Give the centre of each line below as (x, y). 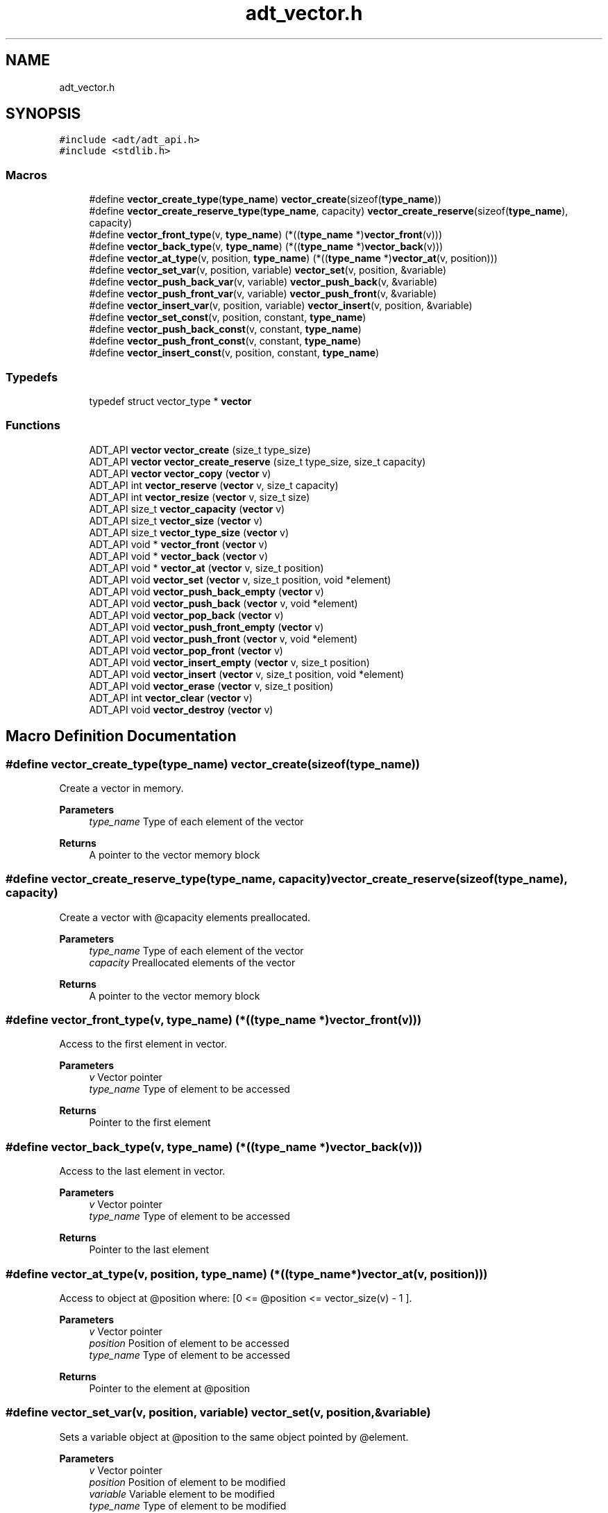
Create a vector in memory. (121, 788)
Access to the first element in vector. (143, 1044)
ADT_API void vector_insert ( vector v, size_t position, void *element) (247, 674)
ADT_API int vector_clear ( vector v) (171, 697)
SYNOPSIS (43, 114)
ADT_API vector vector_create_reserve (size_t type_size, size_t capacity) (257, 461)
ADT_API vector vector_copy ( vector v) (180, 473)
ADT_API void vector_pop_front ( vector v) (186, 650)
